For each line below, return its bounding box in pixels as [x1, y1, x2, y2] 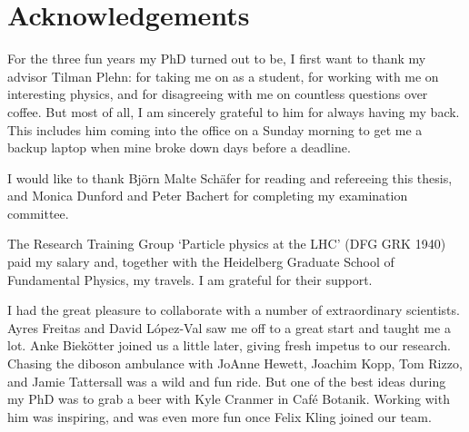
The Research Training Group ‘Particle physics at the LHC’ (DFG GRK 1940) [7, 234, 446, 253]
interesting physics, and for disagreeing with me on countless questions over [7, 84, 428, 103]
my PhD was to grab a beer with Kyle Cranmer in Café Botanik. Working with [7, 389, 450, 408]
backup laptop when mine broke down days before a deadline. [7, 138, 351, 157]
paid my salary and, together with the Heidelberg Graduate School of [7, 252, 394, 271]
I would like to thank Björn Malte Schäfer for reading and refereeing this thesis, [7, 168, 453, 187]
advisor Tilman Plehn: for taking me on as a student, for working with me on [7, 66, 439, 85]
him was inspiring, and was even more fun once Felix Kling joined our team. [7, 407, 432, 426]
